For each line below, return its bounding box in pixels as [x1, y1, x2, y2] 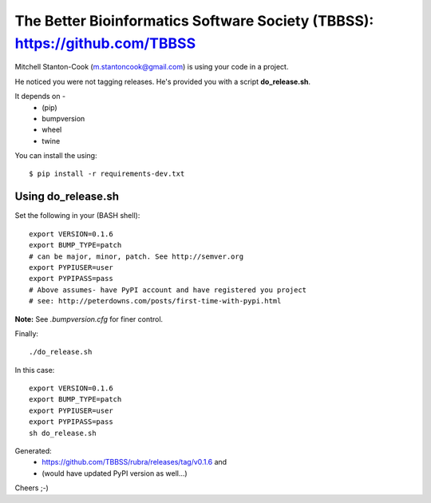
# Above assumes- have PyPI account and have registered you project [29, 285, 307, 295]
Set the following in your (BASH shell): [14, 211, 140, 220]
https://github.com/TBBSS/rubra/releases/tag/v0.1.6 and [42, 457, 227, 467]
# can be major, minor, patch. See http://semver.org [29, 252, 243, 261]
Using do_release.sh [14, 190, 120, 204]
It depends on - [14, 92, 66, 101]
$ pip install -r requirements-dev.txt [29, 169, 185, 179]
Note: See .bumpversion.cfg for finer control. [14, 314, 164, 323]
